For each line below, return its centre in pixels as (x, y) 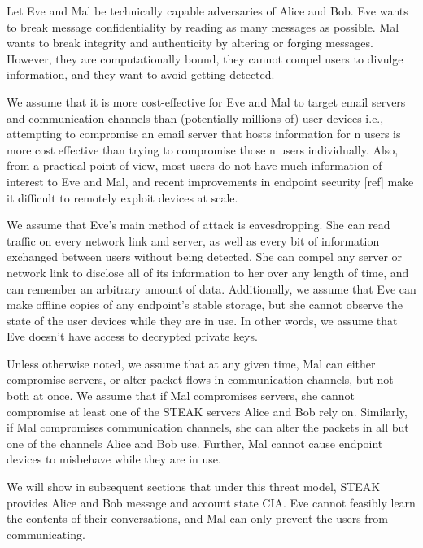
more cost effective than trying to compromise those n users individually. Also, (203, 149)
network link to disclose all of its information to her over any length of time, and (208, 272)
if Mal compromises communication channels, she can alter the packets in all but (208, 427)
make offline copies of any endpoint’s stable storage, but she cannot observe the (205, 304)
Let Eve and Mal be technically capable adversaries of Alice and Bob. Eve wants (207, 11)
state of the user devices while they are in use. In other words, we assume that (202, 320)
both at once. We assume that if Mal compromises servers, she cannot (181, 396)
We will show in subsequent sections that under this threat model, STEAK (194, 487)
